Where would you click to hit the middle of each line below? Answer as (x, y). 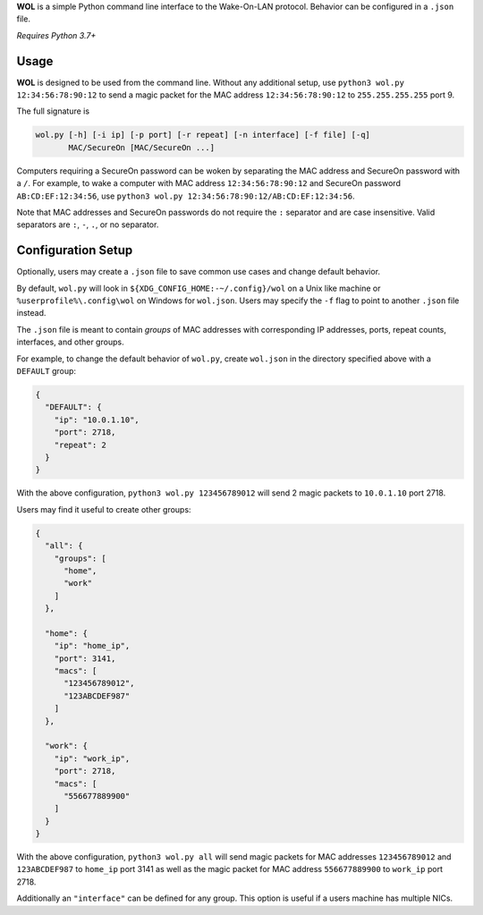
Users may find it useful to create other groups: (104, 509)
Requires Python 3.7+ (56, 35)
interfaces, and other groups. (70, 342)
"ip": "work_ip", (92, 758)
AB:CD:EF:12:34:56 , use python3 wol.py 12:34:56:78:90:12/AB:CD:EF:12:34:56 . (186, 196)
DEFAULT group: (46, 371)
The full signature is (53, 111)
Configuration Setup (75, 250)
